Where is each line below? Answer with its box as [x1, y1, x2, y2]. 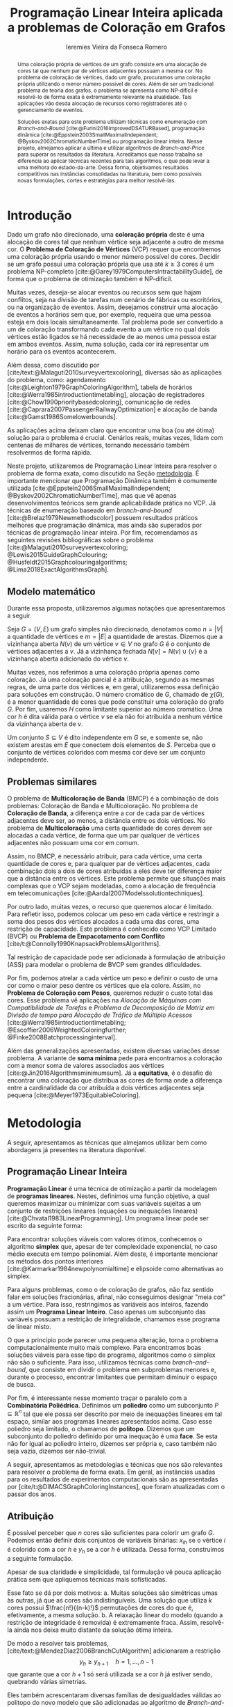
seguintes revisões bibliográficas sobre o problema [7, 536, 154, 544]
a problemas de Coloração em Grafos [7, 19, 226, 36]
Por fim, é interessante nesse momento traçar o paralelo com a [7, 1394, 187, 1402]
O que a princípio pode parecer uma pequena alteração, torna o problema [7, 1335, 218, 1344]
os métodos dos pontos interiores [7, 1257, 104, 1265]
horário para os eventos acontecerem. [7, 347, 116, 356]
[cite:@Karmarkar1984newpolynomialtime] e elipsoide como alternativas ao [7, 1264, 224, 1273]
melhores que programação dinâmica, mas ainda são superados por [7, 521, 202, 530]
